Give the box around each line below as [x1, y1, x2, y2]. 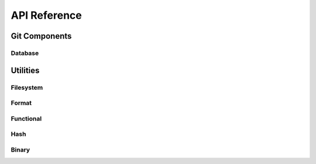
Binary [11, 145, 30, 153]
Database [11, 49, 39, 57]
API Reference [11, 9, 82, 22]
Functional [11, 114, 42, 122]
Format [11, 99, 32, 107]
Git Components [11, 31, 72, 41]
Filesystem [11, 83, 43, 91]
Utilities [11, 65, 40, 76]
